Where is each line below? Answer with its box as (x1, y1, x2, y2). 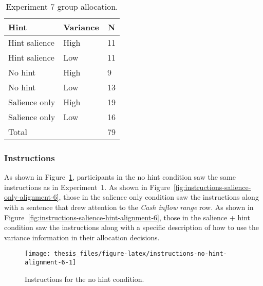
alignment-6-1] (25, 259, 77, 266)
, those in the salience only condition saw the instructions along (59, 192, 259, 202)
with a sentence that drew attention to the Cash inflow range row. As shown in (4, 202, 254, 212)
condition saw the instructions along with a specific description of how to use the (4, 222, 259, 233)
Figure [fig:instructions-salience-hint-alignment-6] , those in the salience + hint (4, 212, 251, 222)
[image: (25, 250, 51, 258)
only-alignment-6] (4, 192, 59, 202)
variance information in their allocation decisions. (4, 232, 160, 242)
